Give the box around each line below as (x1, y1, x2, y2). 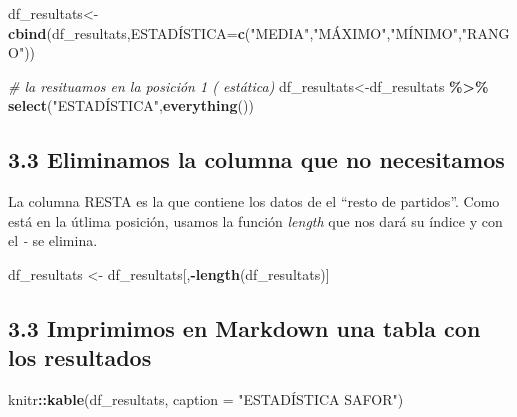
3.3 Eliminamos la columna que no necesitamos (8, 144, 505, 175)
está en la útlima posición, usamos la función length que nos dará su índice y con (8, 210, 503, 231)
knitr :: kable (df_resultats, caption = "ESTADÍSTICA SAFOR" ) (8, 389, 404, 410)
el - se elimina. (8, 230, 98, 251)
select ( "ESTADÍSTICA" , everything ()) (8, 95, 254, 116)
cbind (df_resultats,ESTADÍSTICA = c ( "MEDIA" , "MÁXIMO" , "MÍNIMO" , (8, 22, 462, 43)
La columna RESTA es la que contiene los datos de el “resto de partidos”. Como (8, 191, 500, 212)
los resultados (8, 342, 152, 373)
